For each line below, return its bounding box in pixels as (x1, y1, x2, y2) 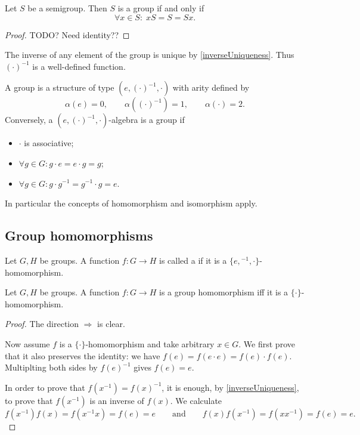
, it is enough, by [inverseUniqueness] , (162, 381, 299, 393)
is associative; (24, 137, 74, 149)
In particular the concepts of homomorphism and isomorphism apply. (5, 197, 257, 209)
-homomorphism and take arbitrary (85, 337, 215, 350)
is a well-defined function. (32, 60, 126, 72)
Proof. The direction (5, 317, 79, 330)
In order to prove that (5, 381, 85, 393)
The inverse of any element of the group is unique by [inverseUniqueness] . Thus (5, 48, 294, 61)
